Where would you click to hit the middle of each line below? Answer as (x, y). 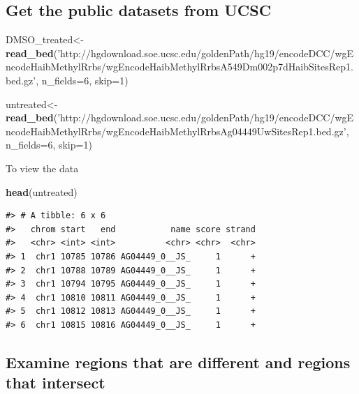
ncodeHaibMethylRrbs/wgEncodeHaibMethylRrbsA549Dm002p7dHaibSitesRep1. (179, 67)
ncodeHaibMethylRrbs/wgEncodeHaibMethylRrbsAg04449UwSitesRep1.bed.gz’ (176, 131)
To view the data (42, 168)
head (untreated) (42, 191)
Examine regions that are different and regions (178, 362)
